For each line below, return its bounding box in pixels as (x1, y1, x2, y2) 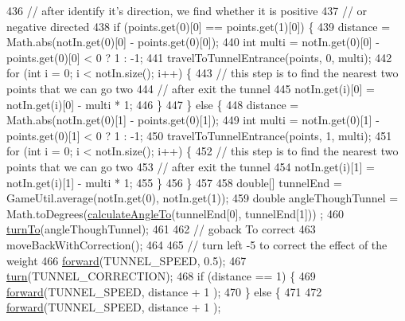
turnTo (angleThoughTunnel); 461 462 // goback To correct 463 (6, 221, 316, 237)
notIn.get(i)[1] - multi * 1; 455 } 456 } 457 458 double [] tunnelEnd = (6, 174, 342, 190)
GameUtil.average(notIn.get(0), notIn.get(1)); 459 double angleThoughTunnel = (6, 190, 399, 206)
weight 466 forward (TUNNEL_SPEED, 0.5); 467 (6, 252, 247, 268)
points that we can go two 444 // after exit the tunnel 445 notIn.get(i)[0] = (6, 80, 375, 96)
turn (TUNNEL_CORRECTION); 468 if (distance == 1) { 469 (6, 268, 316, 284)
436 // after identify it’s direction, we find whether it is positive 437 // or (6, 2, 368, 18)
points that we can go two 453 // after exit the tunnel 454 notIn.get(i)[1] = (6, 158, 375, 174)
